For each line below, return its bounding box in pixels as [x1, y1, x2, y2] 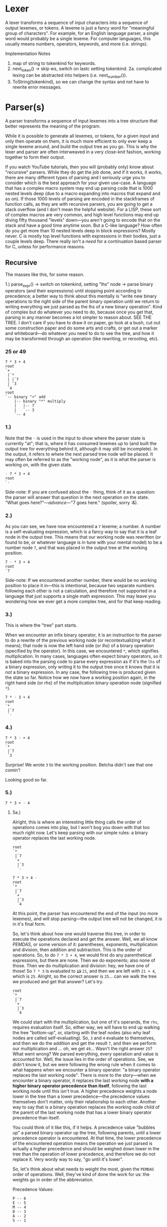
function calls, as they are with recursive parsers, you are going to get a [5, 201, 153, 207]
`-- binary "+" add [5, 394, 46, 399]
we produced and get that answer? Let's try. [12, 978, 104, 984]
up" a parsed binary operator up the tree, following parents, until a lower [12, 1129, 161, 1135]
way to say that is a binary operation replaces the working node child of [12, 1104, 160, 1110]
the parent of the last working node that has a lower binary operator [12, 1109, 152, 1115]
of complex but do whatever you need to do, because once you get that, [5, 309, 154, 315]
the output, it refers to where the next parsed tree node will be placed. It [5, 451, 154, 457]
